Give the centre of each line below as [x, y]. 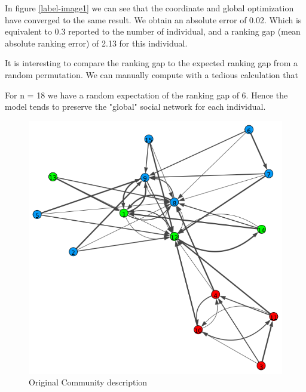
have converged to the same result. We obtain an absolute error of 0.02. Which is [153, 19]
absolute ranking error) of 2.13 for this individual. [96, 43]
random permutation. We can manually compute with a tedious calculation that [152, 74]
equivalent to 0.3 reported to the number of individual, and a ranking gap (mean [153, 31]
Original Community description [88, 382]
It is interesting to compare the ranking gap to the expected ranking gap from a [151, 63]
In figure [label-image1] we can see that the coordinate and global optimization [149, 8]
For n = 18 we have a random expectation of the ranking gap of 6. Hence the [146, 95]
